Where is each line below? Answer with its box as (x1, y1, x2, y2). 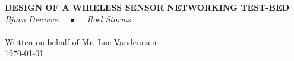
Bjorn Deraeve (5, 12, 58, 25)
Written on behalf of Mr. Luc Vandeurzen (5, 35, 157, 48)
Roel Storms (87, 12, 131, 25)
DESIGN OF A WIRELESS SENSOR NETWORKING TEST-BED (5, 1, 290, 13)
